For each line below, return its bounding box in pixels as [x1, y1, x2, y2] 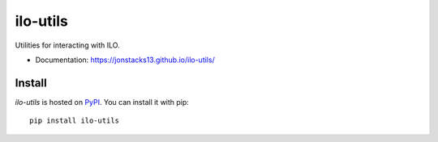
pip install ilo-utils [29, 116, 120, 125]
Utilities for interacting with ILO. [15, 40, 121, 50]
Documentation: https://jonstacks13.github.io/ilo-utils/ [35, 55, 215, 65]
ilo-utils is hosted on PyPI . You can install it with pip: [15, 97, 190, 106]
